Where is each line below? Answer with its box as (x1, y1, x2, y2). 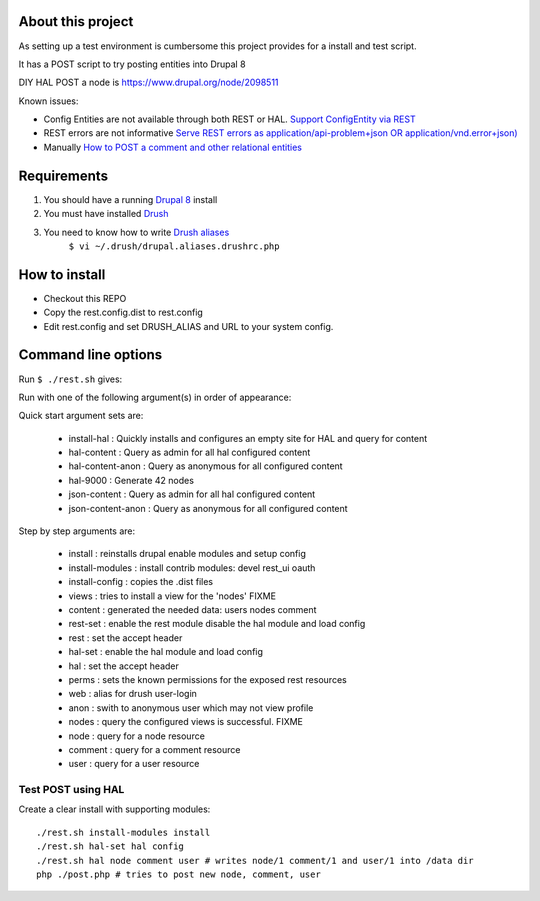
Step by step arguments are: (18, 525, 136, 537)
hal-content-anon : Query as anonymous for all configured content (68, 460, 344, 472)
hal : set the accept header (68, 660, 180, 672)
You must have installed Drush (43, 208, 169, 220)
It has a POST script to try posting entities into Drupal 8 (18, 58, 246, 70)
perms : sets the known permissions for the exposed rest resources (68, 673, 347, 685)
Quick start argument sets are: (18, 410, 144, 422)
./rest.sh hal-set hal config (36, 841, 185, 852)
